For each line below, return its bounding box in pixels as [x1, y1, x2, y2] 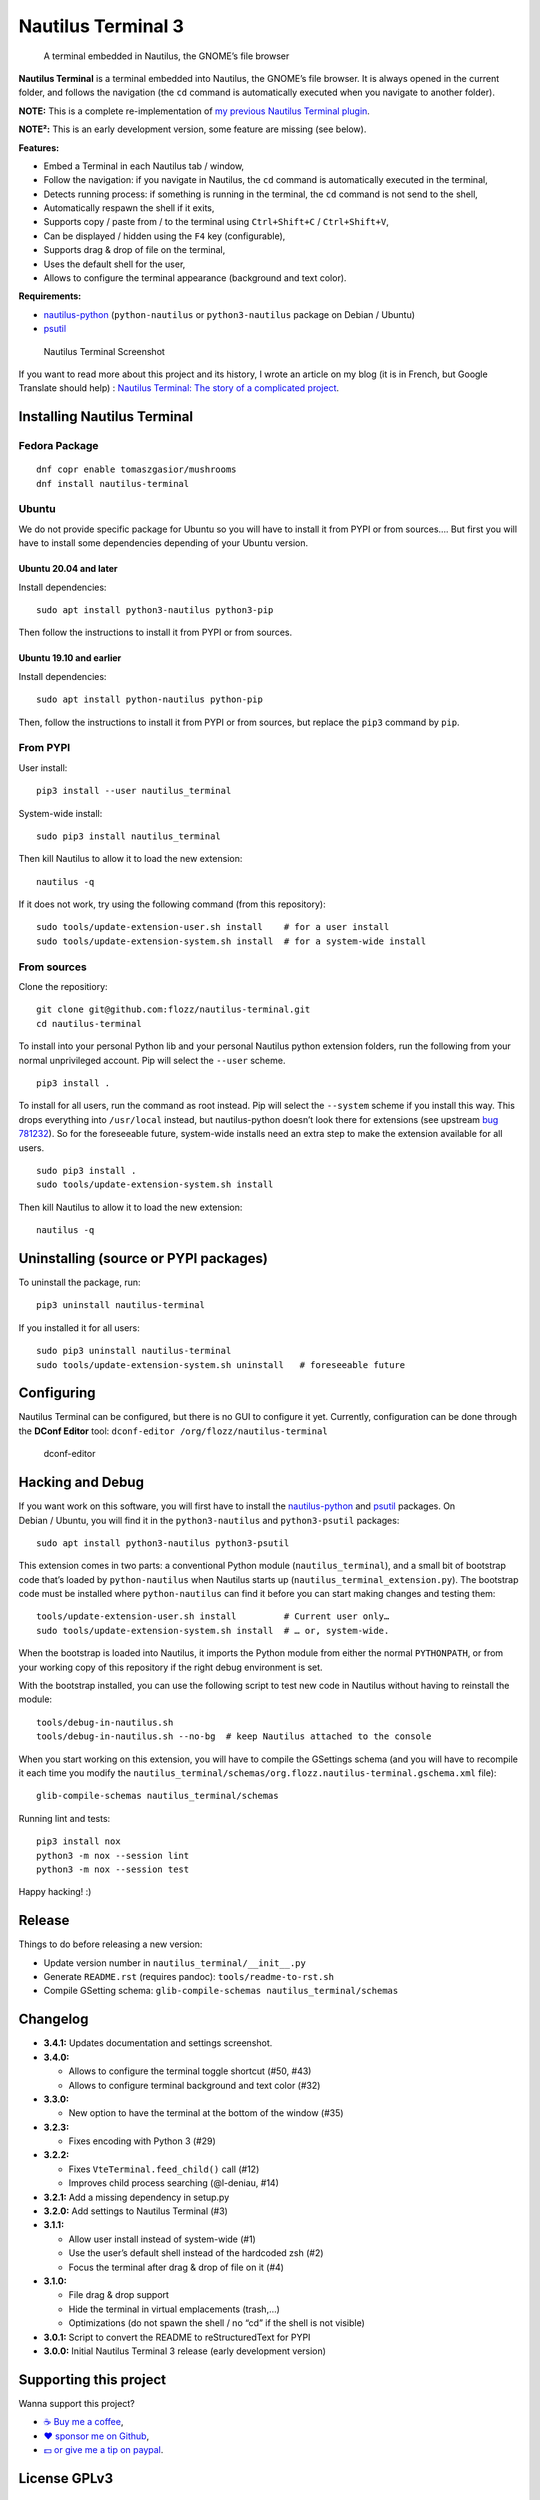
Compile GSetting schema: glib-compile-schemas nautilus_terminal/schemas [43, 1985, 399, 1997]
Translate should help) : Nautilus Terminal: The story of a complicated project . [18, 382, 340, 394]
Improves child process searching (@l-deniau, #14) [68, 2177, 280, 2189]
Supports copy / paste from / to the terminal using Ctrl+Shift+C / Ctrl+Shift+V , [43, 216, 389, 228]
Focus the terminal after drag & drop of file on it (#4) [68, 2261, 285, 2273]
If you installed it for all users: [18, 1321, 140, 1334]
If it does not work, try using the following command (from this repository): [18, 898, 326, 910]
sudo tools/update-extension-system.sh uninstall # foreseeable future [36, 1359, 406, 1370]
